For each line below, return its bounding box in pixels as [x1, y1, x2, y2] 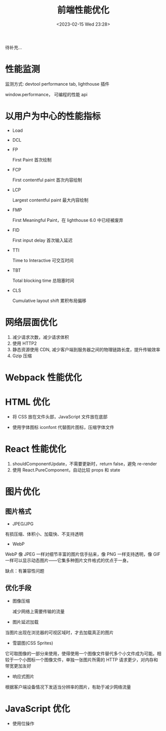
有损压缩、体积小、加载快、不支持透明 [5, 531, 83, 537]
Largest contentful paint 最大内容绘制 [12, 197, 89, 203]
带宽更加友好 [5, 663, 31, 669]
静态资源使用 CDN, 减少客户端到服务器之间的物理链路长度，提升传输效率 [12, 346, 161, 352]
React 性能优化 [5, 444, 66, 455]
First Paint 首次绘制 [12, 157, 52, 162]
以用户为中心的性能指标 [5, 111, 101, 122]
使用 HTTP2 [12, 340, 37, 346]
